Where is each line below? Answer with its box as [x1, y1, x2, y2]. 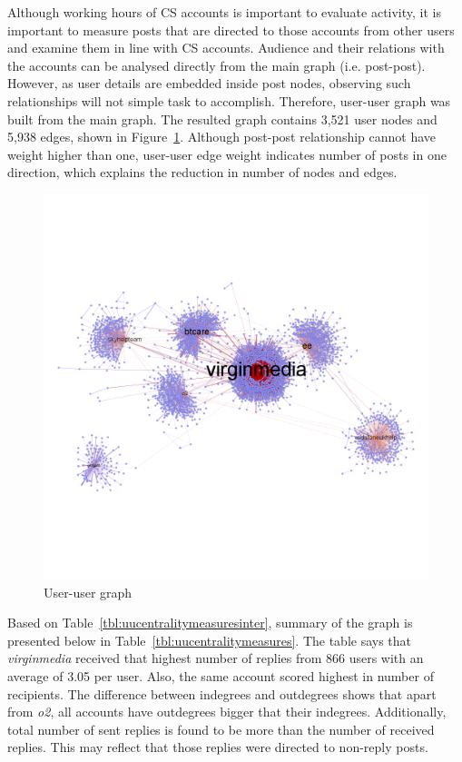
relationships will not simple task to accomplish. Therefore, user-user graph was [7, 91, 451, 110]
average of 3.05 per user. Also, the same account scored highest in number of [7, 666, 434, 685]
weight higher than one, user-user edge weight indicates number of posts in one [7, 144, 447, 163]
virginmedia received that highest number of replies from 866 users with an [7, 648, 424, 668]
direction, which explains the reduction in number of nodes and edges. [7, 163, 398, 182]
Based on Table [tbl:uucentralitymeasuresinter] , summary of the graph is [7, 613, 413, 632]
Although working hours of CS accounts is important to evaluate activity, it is [7, 3, 442, 21]
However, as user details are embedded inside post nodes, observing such [7, 74, 411, 93]
